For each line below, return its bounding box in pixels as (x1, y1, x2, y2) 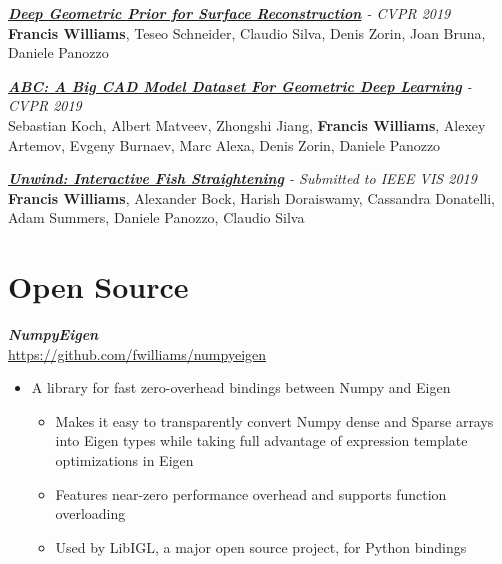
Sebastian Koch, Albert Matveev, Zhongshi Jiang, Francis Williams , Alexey (8, 114, 486, 135)
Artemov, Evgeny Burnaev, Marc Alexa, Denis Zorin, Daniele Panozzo (8, 134, 441, 155)
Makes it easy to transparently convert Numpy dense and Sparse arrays (55, 410, 494, 431)
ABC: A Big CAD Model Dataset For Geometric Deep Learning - (8, 75, 472, 96)
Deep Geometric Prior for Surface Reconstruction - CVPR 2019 (8, 3, 451, 23)
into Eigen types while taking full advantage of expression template (55, 430, 468, 451)
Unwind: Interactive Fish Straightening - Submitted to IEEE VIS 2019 (8, 168, 477, 189)
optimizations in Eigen (55, 450, 194, 471)
